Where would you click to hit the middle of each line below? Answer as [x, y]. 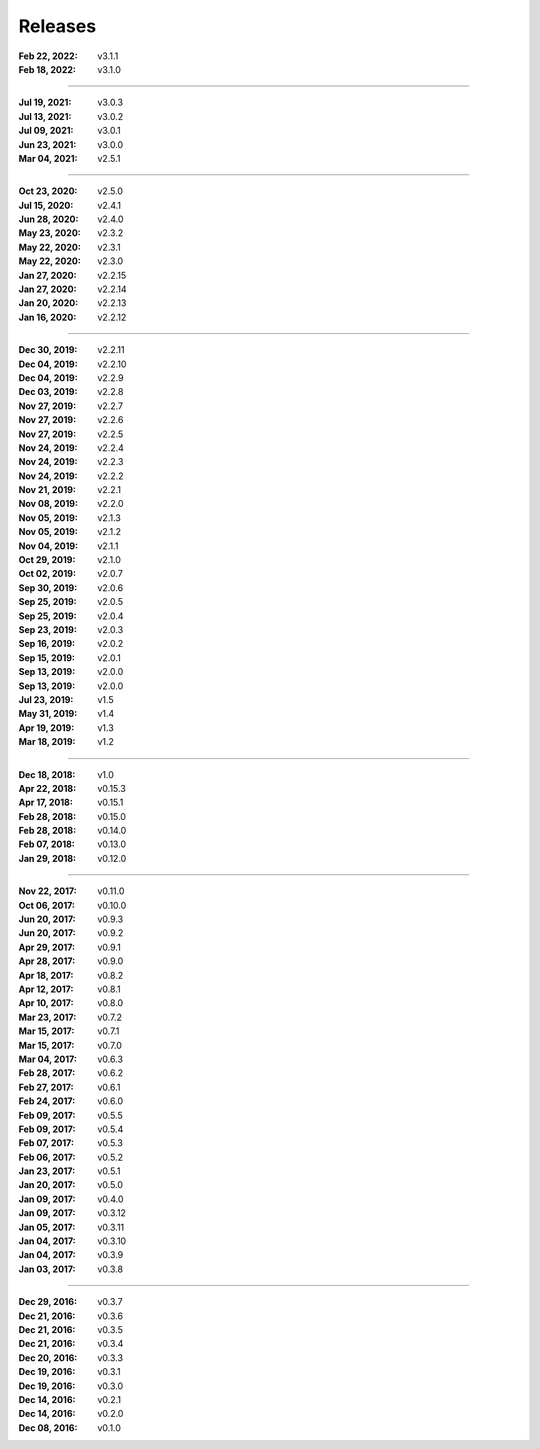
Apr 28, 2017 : [47, 961]
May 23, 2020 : [50, 233]
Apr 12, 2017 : [46, 989]
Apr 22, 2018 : [47, 788]
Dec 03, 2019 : [48, 392]
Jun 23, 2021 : [47, 144]
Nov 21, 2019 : [47, 490]
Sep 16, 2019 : [46, 644]
